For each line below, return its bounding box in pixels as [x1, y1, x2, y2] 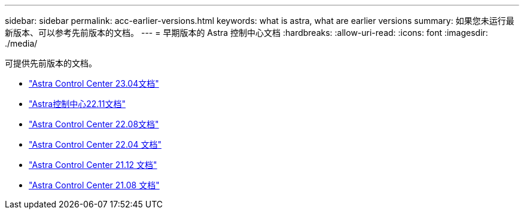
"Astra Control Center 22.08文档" [29, 119, 159, 129]
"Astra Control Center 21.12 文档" [29, 160, 157, 170]
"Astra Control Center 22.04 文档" [29, 139, 162, 149]
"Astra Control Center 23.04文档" [29, 78, 159, 88]
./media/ [5, 38, 38, 48]
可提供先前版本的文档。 [5, 58, 97, 68]
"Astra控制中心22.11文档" [29, 99, 126, 109]
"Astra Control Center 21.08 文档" [29, 180, 160, 190]
